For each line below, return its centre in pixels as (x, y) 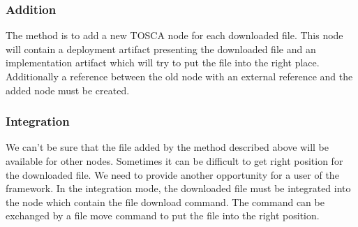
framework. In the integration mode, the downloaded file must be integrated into (178, 188)
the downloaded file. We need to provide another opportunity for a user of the (172, 174)
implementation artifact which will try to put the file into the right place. (163, 63)
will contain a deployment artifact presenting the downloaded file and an (161, 49)
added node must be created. (68, 90)
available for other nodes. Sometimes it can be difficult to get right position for (174, 161)
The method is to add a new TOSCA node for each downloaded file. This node (174, 35)
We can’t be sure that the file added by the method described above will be (167, 147)
